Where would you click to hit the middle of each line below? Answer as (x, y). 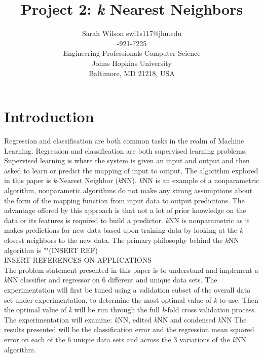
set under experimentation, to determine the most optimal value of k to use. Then (131, 299)
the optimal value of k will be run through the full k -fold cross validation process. (130, 310)
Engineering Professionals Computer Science (132, 53)
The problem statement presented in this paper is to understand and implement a (131, 270)
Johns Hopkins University (132, 63)
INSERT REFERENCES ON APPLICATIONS (78, 260)
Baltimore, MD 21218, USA (132, 73)
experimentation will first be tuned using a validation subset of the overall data (127, 289)
